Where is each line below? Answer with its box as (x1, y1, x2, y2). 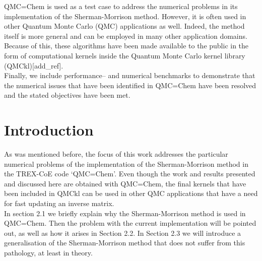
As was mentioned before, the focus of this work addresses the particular (4, 149, 228, 159)
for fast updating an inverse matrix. (4, 198, 114, 209)
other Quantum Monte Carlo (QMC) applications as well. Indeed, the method (4, 21, 245, 31)
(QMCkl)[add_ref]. (4, 60, 63, 71)
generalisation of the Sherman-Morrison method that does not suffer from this (4, 237, 245, 248)
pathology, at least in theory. (4, 247, 93, 257)
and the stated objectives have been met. (4, 90, 130, 100)
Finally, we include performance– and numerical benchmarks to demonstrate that (4, 70, 255, 81)
